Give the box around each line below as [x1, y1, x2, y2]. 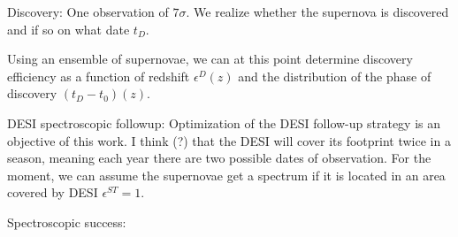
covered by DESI [7, 183, 98, 202]
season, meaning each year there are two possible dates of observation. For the [7, 149, 431, 167]
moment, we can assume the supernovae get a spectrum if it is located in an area [7, 165, 446, 184]
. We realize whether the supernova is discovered [186, 3, 449, 20]
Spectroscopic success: [7, 212, 126, 231]
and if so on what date [7, 19, 130, 38]
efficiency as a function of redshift [7, 66, 190, 85]
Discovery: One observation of [7, 3, 169, 20]
